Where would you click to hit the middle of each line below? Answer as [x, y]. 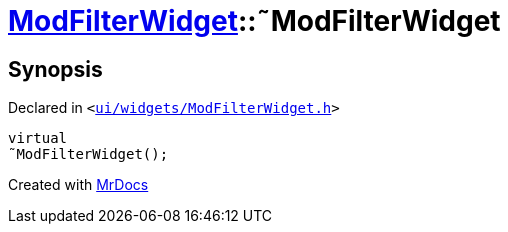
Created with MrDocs [78, 185]
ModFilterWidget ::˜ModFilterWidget [254, 21]
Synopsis [55, 69]
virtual [38, 138]
